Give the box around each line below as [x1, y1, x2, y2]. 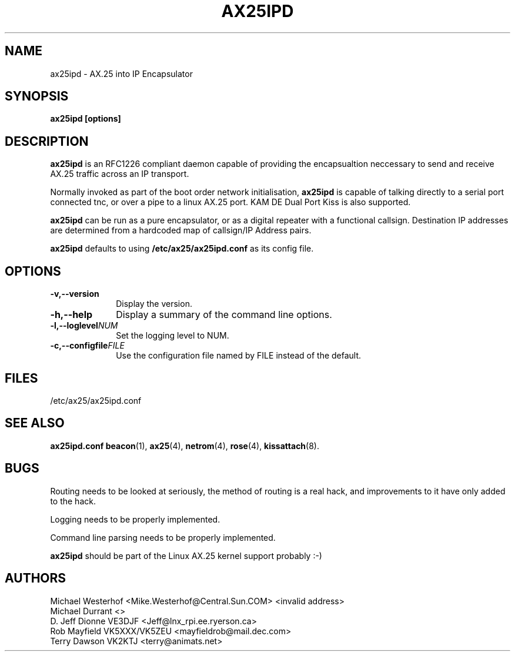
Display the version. [116, 299, 192, 309]
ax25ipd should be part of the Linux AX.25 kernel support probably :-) [50, 550, 322, 561]
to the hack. [50, 496, 96, 506]
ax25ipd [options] [50, 113, 121, 124]
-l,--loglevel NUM [50, 320, 118, 331]
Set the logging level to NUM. [116, 330, 229, 341]
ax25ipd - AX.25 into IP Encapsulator [50, 68, 193, 79]
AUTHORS [5, 571, 66, 586]
